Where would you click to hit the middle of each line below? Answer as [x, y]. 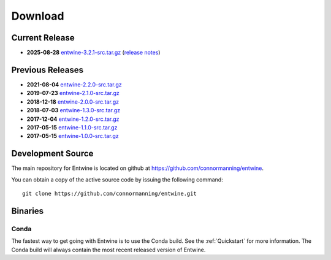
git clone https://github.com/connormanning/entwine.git [110, 193]
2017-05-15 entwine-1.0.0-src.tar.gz [73, 136]
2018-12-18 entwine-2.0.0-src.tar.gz [73, 102]
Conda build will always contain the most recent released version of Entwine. [108, 250]
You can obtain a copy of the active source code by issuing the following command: [117, 179]
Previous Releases [48, 70]
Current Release [43, 38]
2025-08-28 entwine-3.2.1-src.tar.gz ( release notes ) [93, 53]
